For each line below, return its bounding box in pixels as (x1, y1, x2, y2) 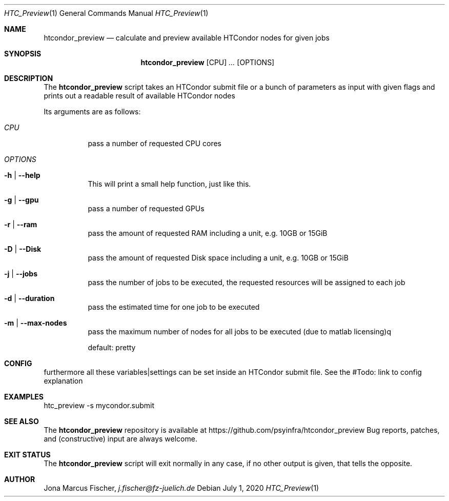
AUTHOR (4, 475, 35, 484)
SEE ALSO (4, 417, 39, 426)
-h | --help (4, 171, 40, 179)
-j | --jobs (4, 269, 38, 278)
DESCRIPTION (4, 74, 53, 83)
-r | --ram (4, 220, 37, 229)
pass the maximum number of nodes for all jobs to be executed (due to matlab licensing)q (88, 327, 392, 336)
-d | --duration (4, 294, 55, 303)
